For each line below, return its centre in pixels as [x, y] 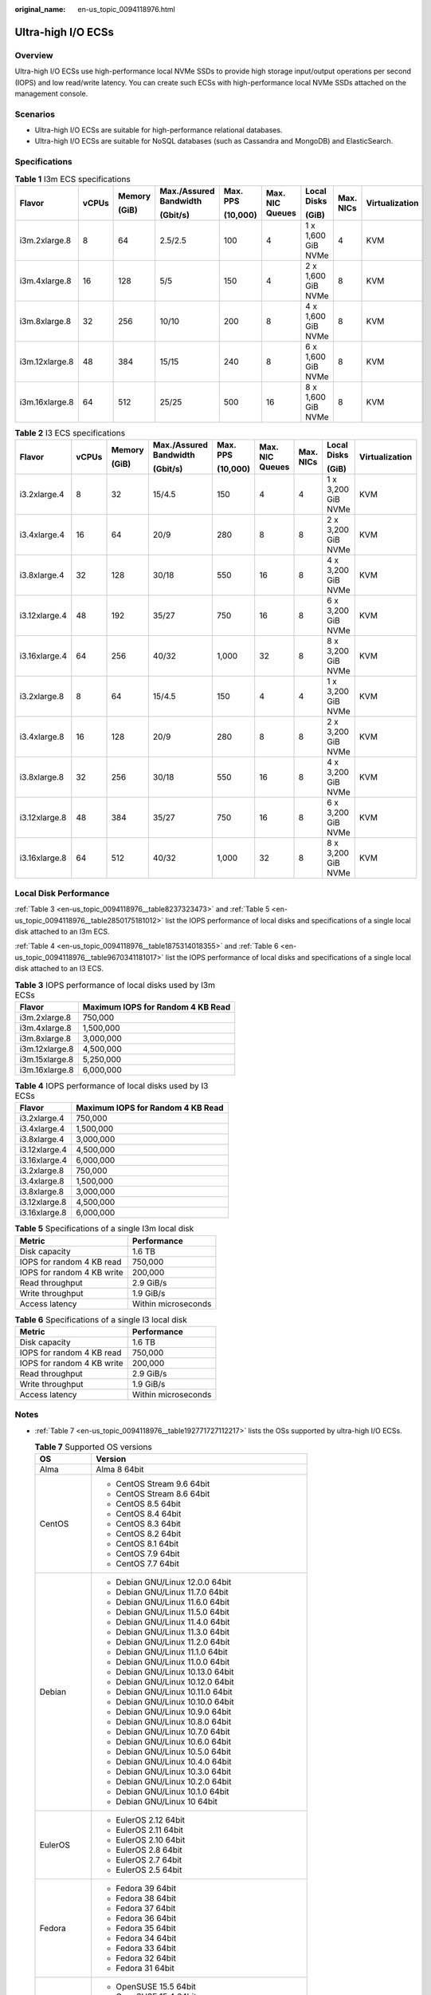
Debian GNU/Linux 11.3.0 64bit [173, 1632]
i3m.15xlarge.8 [47, 1059]
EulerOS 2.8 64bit [149, 1850]
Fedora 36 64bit [146, 1918]
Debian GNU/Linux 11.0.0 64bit [173, 1662]
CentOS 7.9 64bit [148, 1554]
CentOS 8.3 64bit [148, 1524]
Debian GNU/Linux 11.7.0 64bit [172, 1592]
